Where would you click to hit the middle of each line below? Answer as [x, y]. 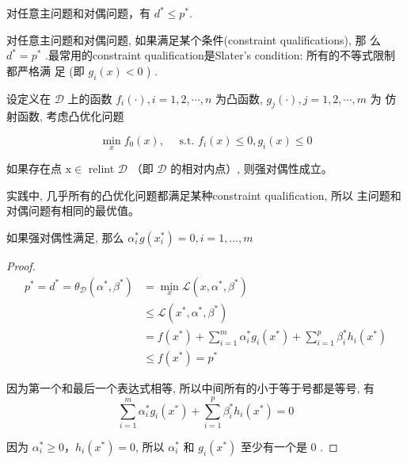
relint [101, 168]
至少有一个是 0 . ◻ [289, 446]
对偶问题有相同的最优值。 [73, 210]
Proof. [21, 265]
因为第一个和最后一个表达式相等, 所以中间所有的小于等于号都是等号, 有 [191, 388]
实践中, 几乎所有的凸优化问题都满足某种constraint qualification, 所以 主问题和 [204, 195]
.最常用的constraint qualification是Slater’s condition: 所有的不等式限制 [221, 55]
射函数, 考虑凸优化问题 [65, 116]
